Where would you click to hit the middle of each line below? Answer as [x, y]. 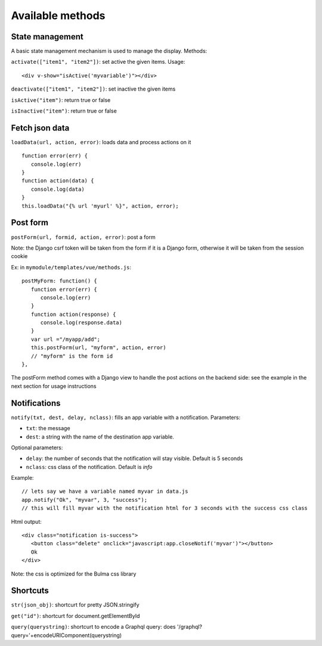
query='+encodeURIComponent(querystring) [66, 635]
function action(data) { [58, 181]
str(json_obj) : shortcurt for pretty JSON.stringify [75, 605]
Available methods [58, 15]
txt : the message [48, 428]
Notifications [36, 403]
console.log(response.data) [81, 323]
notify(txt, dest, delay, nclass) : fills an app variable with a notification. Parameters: [126, 417]
